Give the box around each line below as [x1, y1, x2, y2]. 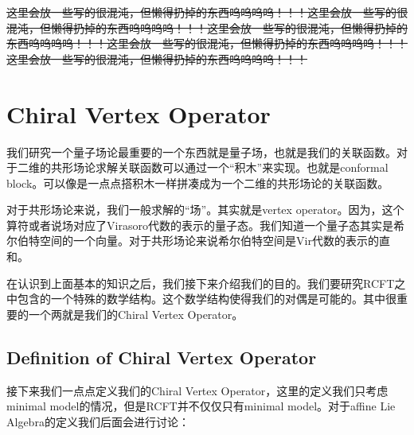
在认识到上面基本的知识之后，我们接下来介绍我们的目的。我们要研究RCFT [6, 274, 395, 291]
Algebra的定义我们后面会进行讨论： [6, 413, 189, 429]
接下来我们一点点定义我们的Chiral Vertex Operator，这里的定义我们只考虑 [6, 382, 389, 398]
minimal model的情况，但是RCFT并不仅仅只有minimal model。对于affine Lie [6, 398, 396, 414]
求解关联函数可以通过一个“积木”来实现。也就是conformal [95, 159, 389, 176]
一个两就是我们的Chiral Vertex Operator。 [28, 305, 244, 322]
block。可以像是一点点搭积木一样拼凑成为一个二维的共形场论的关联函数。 [6, 174, 389, 191]
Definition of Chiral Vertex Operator [6, 344, 317, 369]
